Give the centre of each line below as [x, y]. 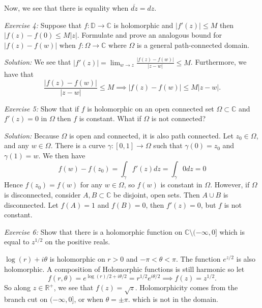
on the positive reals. [78, 242]
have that [19, 74]
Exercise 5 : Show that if [42, 108]
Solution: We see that [38, 62]
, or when [89, 299]
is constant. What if [110, 118]
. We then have [62, 156]
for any [91, 185]
